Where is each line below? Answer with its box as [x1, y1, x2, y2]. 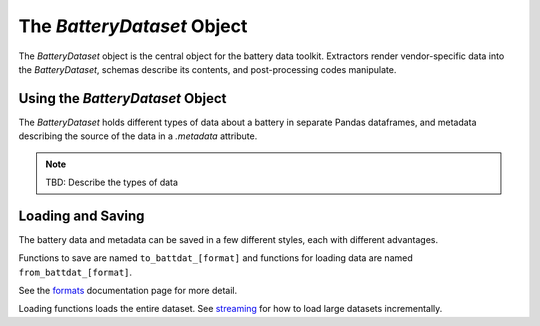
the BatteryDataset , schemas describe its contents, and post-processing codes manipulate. [18, 63, 397, 75]
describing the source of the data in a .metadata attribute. [18, 130, 258, 142]
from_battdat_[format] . [18, 266, 133, 278]
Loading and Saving [18, 207, 145, 224]
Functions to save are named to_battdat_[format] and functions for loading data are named [18, 252, 414, 264]
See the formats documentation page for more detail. [18, 285, 238, 297]
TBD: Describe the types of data [45, 176, 179, 189]
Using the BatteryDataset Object [18, 90, 227, 107]
